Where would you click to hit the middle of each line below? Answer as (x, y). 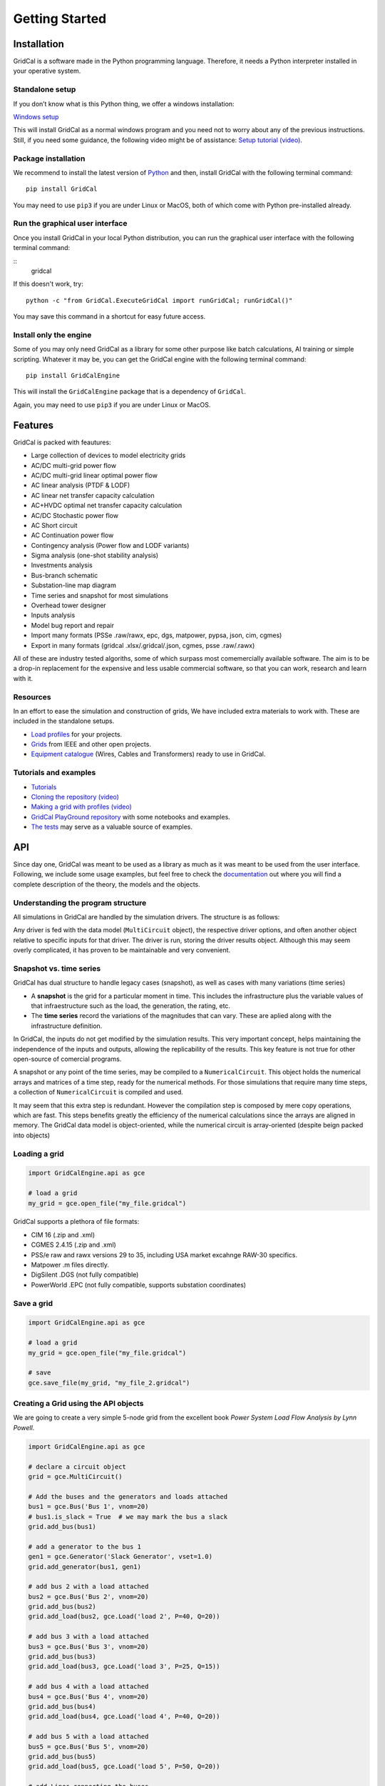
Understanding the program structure (80, 902)
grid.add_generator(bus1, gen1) (85, 1567)
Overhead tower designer (68, 605)
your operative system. (47, 71)
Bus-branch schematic (65, 575)
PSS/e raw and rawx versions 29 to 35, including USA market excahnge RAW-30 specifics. (164, 1254)
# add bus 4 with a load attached (88, 1687)
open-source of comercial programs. (67, 1059)
